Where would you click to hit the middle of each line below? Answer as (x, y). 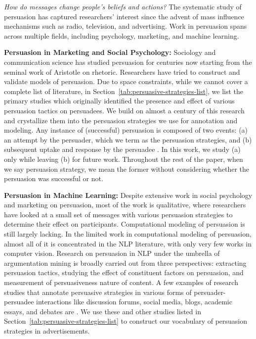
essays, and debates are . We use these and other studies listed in (103, 311)
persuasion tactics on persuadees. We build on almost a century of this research (124, 110)
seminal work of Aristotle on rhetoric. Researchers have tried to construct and (122, 72)
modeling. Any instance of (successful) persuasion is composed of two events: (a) (126, 130)
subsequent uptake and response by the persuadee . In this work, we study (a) (122, 149)
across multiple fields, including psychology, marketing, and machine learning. (122, 35)
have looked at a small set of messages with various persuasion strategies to (118, 214)
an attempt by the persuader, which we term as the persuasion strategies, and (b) (128, 139)
